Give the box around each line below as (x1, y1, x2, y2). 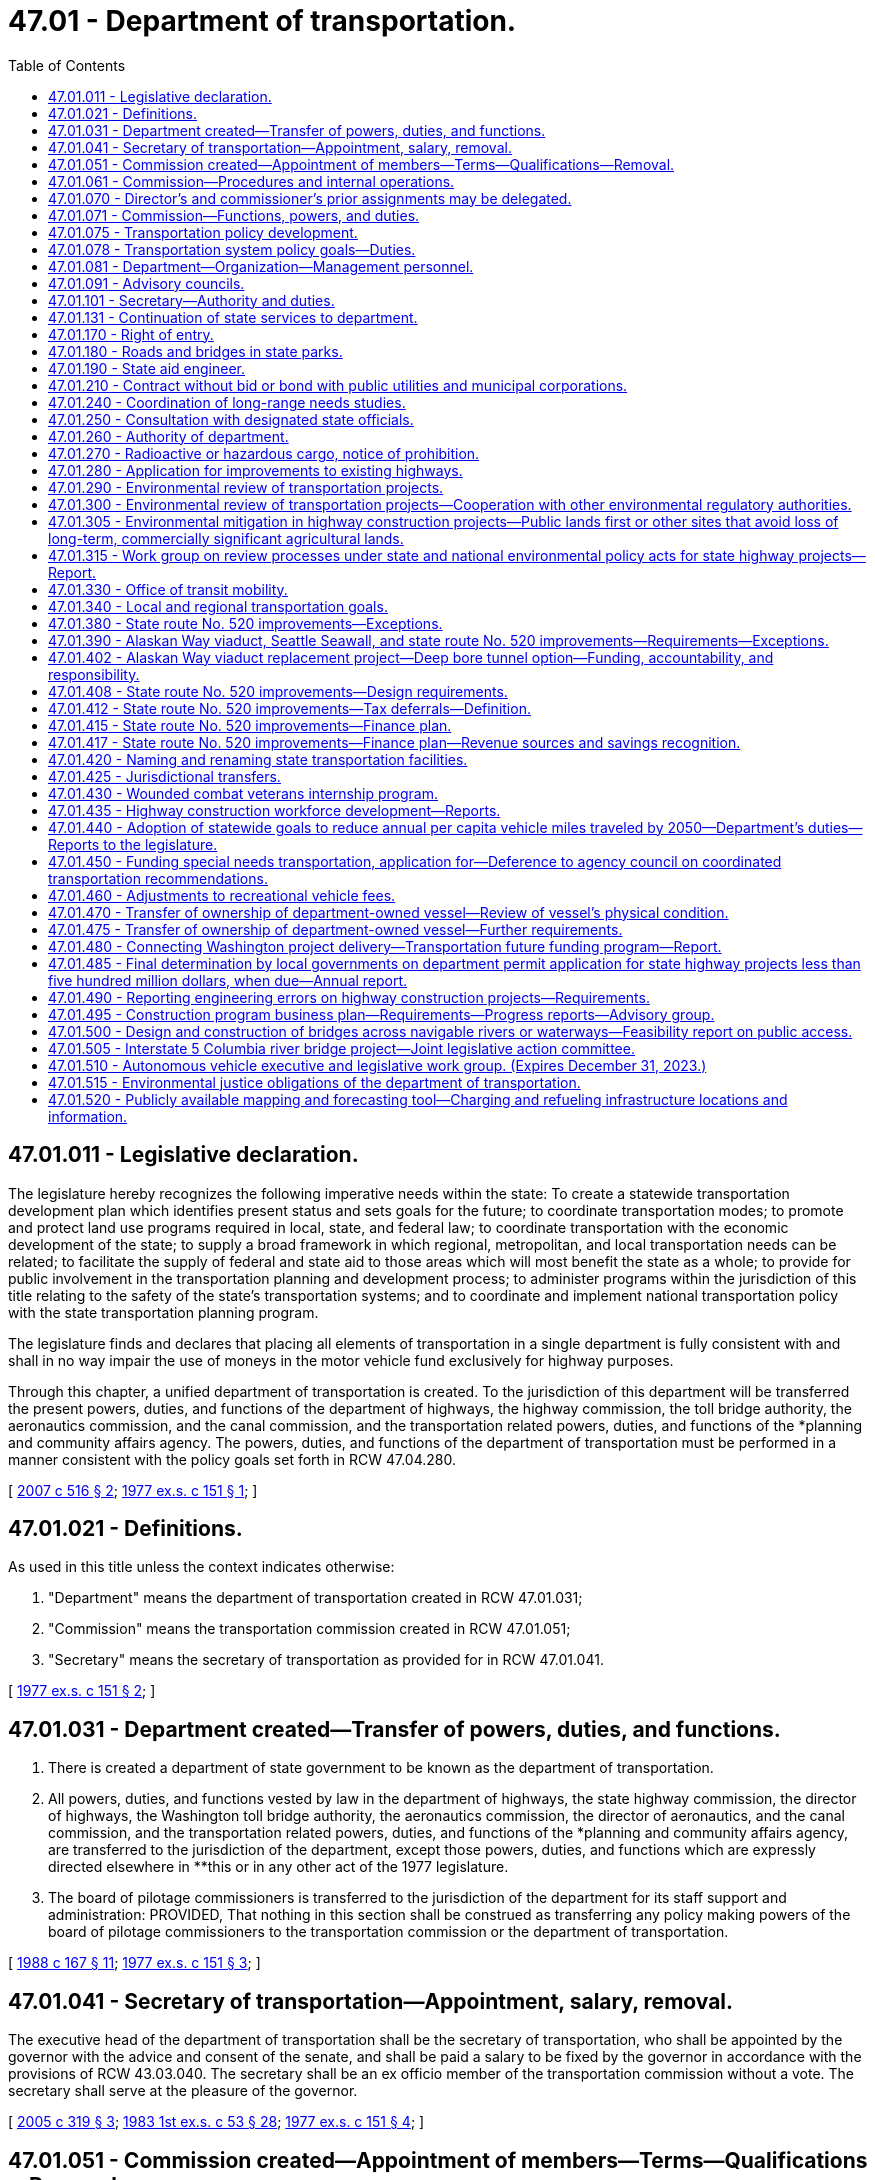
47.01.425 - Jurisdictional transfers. (48, 767, 281, 785)
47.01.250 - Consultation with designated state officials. (48, 410, 414, 428)
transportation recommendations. (48, 869, 268, 887)
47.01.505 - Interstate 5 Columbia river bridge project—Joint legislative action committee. (48, 1039, 635, 1057)
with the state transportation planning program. (8, 1303, 319, 1321)
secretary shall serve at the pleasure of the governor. (8, 2082, 358, 2100)
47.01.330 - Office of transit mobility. (48, 580, 288, 598)
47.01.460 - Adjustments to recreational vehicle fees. (48, 886, 396, 904)
